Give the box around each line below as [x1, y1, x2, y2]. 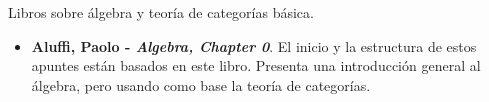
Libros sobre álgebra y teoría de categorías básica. [8, 2, 314, 22]
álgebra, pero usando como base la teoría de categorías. [31, 74, 371, 95]
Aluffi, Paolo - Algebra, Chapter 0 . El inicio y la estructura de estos [31, 35, 477, 56]
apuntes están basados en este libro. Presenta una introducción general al [31, 55, 481, 76]
